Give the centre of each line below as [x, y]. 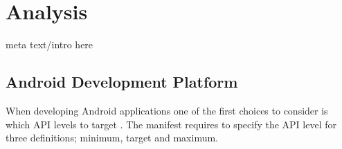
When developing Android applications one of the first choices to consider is [167, 110]
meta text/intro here [49, 44]
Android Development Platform [122, 82]
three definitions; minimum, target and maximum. [112, 138]
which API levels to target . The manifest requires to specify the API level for [171, 124]
